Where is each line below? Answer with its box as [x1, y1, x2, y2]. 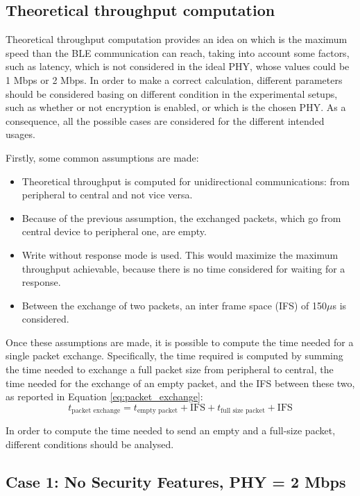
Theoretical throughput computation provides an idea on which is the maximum [6, 32, 348, 46]
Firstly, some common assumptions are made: [6, 150, 199, 164]
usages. [6, 127, 35, 142]
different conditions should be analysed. [6, 436, 174, 451]
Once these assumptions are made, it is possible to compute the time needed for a [6, 334, 354, 349]
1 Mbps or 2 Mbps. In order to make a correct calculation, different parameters [6, 72, 343, 87]
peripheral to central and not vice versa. [22, 187, 193, 202]
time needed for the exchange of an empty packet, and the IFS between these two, [6, 375, 355, 390]
